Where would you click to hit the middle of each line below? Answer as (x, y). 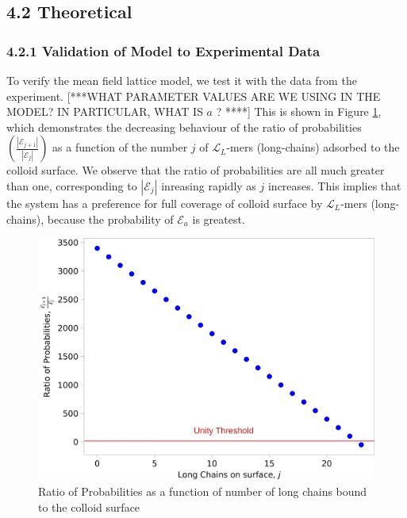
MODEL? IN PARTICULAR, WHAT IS (105, 111)
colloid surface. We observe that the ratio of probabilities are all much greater (196, 170)
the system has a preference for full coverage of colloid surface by (165, 203)
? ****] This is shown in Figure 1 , (299, 111)
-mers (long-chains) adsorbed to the (313, 147)
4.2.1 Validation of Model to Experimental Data (163, 50)
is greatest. (219, 219)
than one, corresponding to (72, 185)
